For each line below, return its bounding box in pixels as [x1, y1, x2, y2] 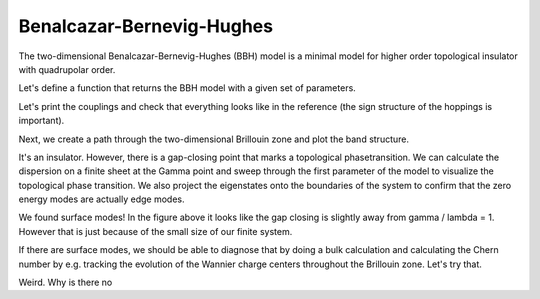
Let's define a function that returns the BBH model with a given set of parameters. [18, 82, 357, 94]
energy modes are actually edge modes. [18, 193, 185, 205]
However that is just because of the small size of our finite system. [18, 225, 293, 237]
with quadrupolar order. [18, 63, 116, 75]
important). [18, 115, 65, 127]
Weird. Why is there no [18, 276, 113, 289]
